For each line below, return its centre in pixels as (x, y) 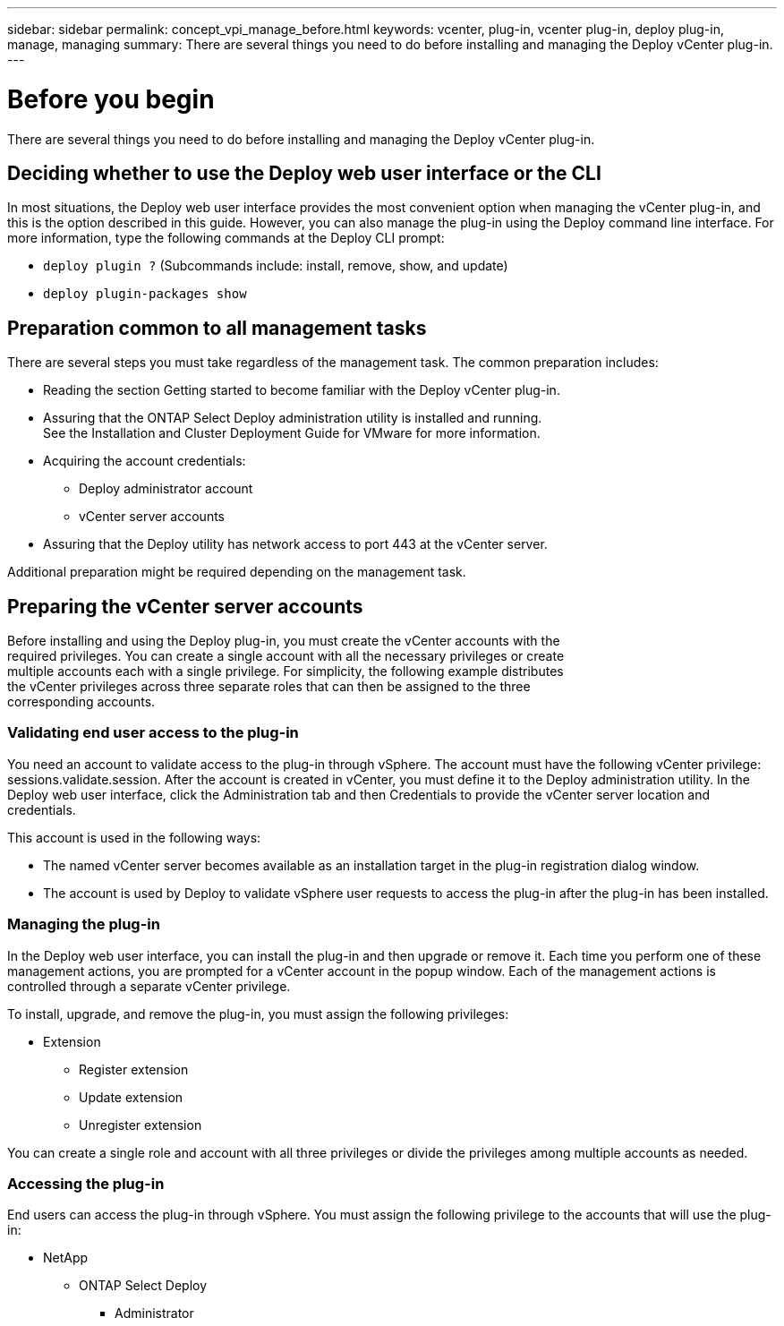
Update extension (131, 1097)
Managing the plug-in (84, 924)
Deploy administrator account (166, 489)
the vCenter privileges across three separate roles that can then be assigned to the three (269, 687)
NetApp (66, 1258)
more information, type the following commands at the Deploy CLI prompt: (226, 238)
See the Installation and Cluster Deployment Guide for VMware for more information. (292, 433)
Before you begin (111, 99)
